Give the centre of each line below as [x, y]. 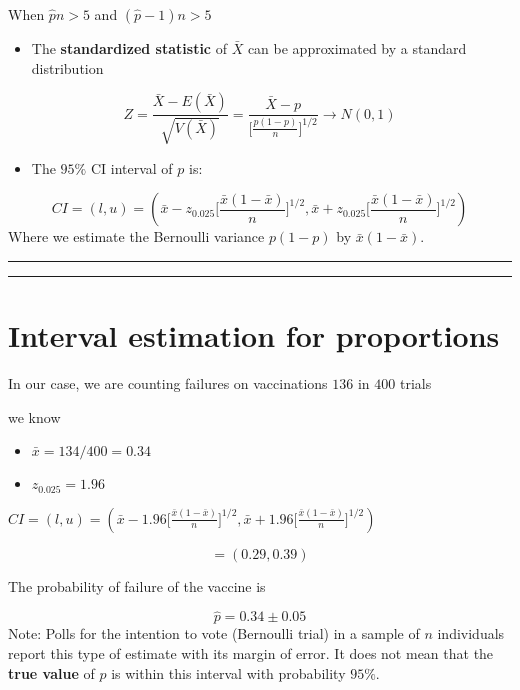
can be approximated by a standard [357, 48]
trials [415, 382]
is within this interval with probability [228, 672]
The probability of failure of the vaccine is [137, 585]
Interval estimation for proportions [254, 334]
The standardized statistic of [129, 48]
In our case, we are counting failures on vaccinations [168, 382]
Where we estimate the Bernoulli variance [136, 236]
